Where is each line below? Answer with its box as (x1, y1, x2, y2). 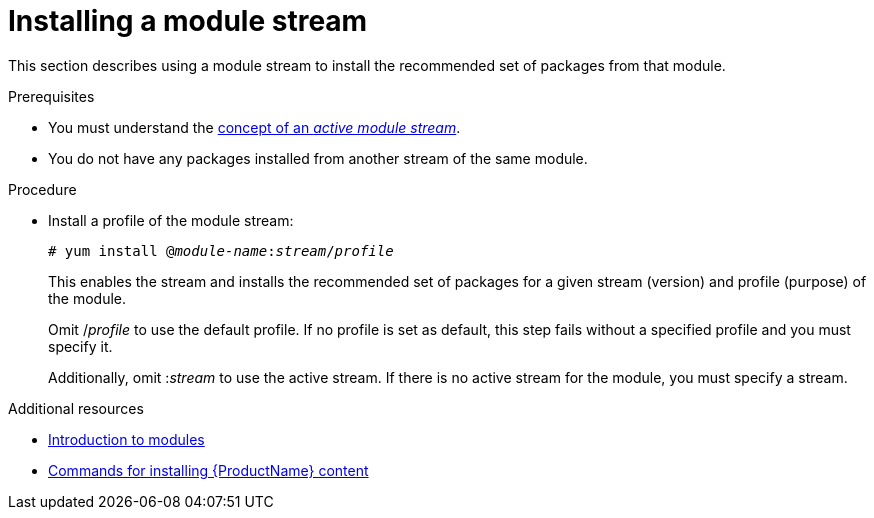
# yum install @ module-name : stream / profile (48, 242, 394, 259)
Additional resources (8, 399, 144, 417)
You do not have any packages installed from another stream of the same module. (48, 149, 588, 167)
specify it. (48, 337, 113, 355)
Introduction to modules (48, 430, 205, 448)
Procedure (8, 180, 77, 198)
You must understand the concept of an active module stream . (48, 118, 461, 136)
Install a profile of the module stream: (48, 211, 294, 229)
